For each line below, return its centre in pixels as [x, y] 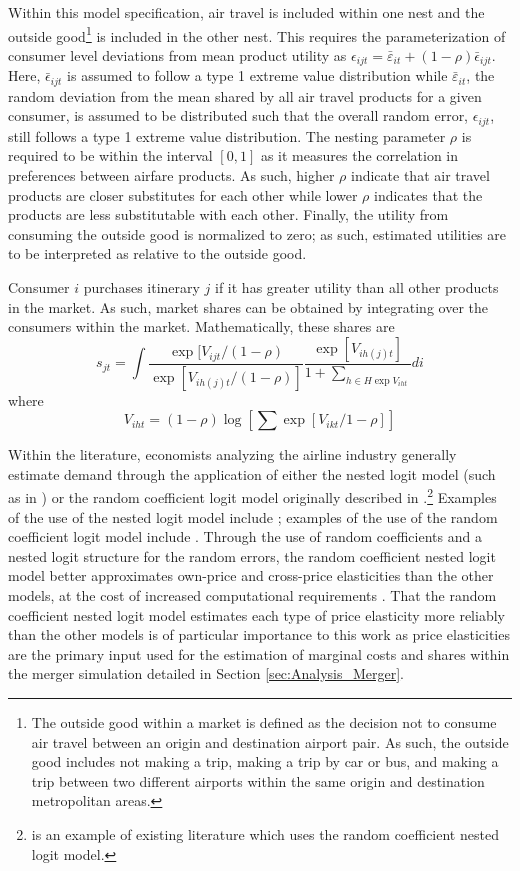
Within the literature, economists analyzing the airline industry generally [232, 454]
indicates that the [428, 194]
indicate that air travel [420, 174]
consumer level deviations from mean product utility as [177, 54]
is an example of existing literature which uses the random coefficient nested [265, 833]
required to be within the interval [110, 155]
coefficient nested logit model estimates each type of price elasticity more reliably [256, 614]
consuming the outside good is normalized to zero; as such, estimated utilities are [257, 233]
